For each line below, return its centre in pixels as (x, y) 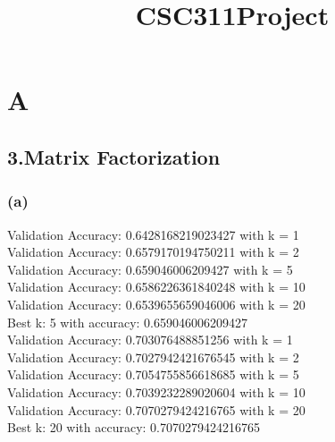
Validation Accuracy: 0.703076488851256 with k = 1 (150, 340)
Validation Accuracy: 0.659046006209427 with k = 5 (150, 269)
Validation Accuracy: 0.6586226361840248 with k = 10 (156, 287)
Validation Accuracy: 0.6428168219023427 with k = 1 (153, 234)
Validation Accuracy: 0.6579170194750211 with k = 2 (153, 252)
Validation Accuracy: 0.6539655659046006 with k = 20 (156, 304)
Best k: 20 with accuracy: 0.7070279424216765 (134, 427)
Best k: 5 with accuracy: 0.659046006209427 (128, 322)
